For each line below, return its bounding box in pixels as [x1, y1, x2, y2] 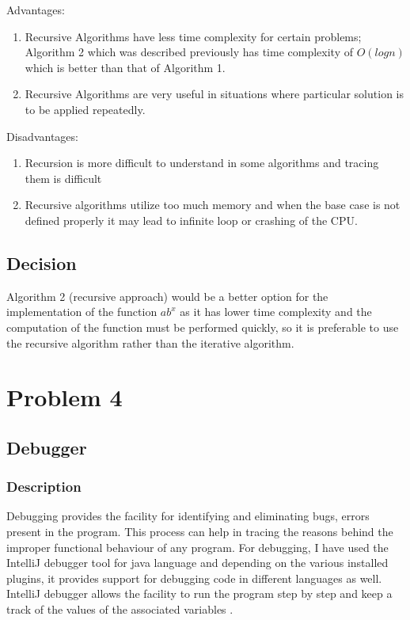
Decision [6, 250, 77, 275]
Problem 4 [6, 381, 123, 413]
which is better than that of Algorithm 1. [25, 59, 226, 75]
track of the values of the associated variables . [6, 601, 233, 618]
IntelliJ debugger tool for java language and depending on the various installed [6, 554, 389, 571]
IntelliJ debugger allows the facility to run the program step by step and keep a [6, 585, 393, 602]
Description [6, 477, 82, 496]
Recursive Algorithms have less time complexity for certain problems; [25, 28, 362, 44]
